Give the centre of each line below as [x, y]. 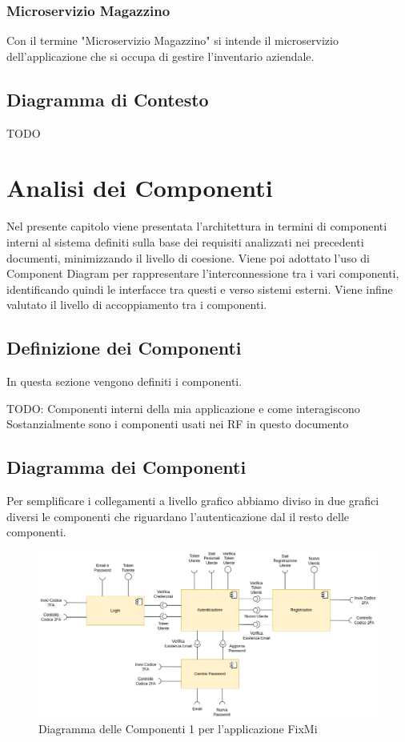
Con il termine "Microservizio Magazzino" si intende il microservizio [172, 40]
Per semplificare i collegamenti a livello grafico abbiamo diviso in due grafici [193, 501]
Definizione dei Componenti [124, 348]
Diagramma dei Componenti [126, 467]
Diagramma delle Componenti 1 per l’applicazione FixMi [178, 728]
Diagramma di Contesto [108, 99]
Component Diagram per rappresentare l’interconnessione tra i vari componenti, [203, 273]
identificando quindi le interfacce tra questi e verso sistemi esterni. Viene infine [200, 289]
